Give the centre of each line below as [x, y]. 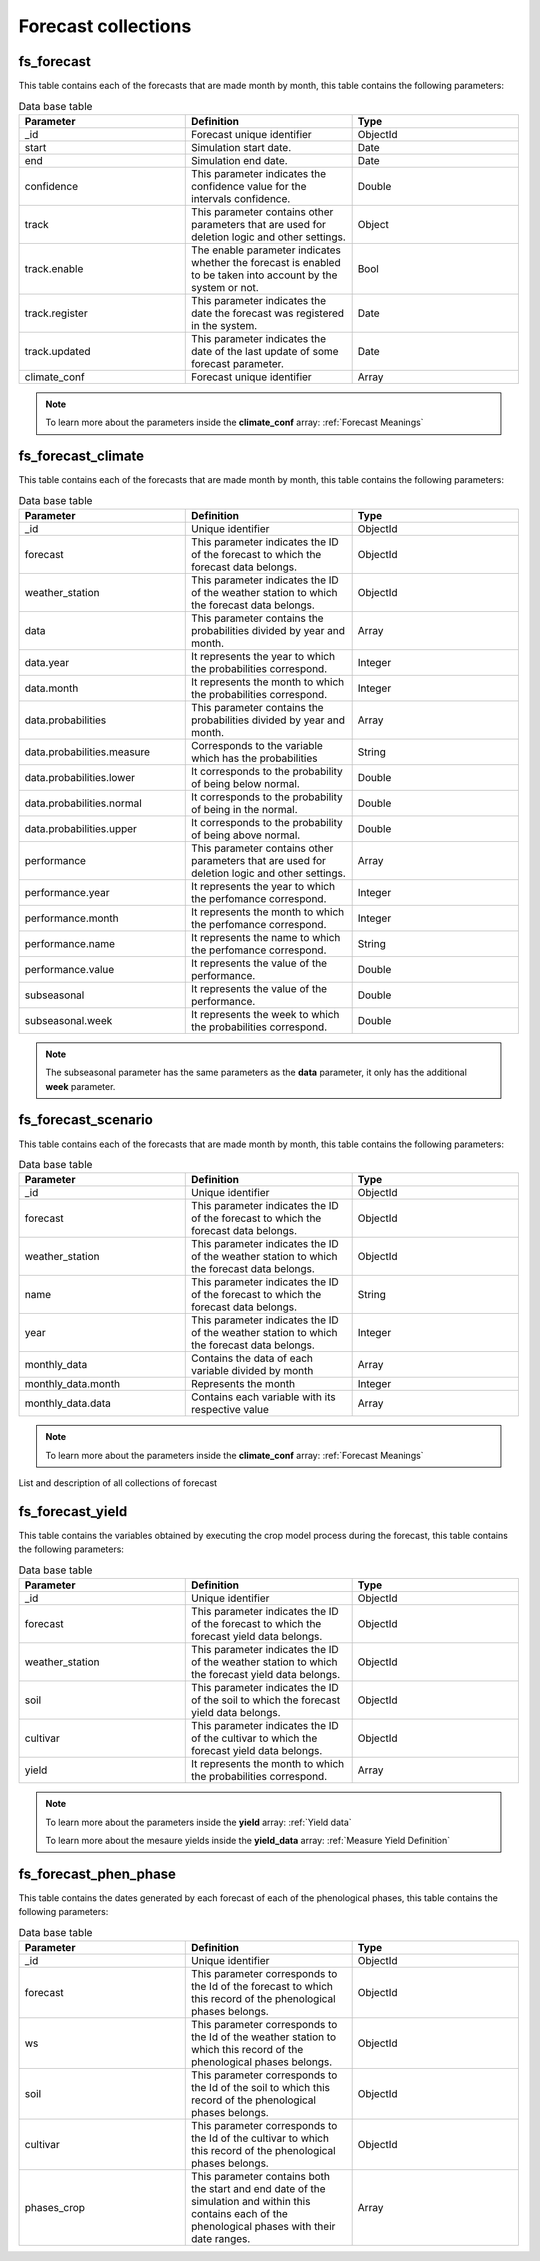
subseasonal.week [68, 1020]
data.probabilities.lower [79, 777]
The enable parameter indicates [266, 250]
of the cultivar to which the [254, 1738]
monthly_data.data [68, 1403]
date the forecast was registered [268, 313]
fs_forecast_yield [73, 1511]
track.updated [57, 351]
